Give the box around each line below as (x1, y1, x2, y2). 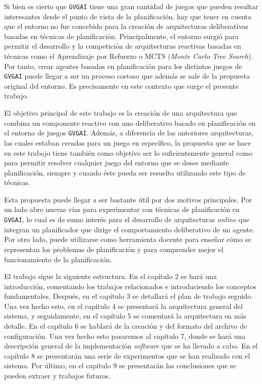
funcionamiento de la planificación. (4, 254, 112, 264)
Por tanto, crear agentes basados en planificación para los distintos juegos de (4, 60, 242, 71)
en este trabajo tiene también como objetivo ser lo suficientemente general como (4, 147, 252, 158)
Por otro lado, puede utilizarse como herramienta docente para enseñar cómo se (4, 234, 251, 245)
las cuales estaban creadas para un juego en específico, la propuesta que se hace (4, 137, 251, 148)
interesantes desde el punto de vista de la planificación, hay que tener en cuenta (4, 11, 252, 21)
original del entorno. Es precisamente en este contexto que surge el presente (4, 80, 239, 91)
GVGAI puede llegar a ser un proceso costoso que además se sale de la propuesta (4, 71, 250, 81)
